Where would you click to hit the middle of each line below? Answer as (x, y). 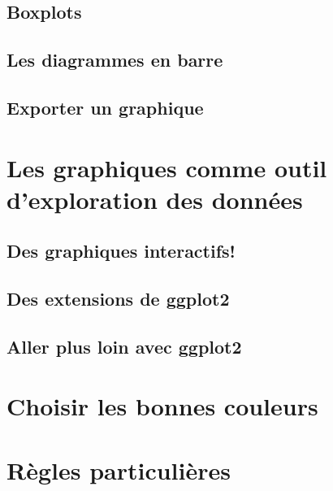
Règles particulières (119, 469)
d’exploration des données (155, 199)
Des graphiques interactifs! (121, 251)
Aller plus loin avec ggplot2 (124, 346)
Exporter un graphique (105, 107)
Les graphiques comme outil (167, 167)
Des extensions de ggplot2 (118, 299)
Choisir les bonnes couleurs (162, 406)
